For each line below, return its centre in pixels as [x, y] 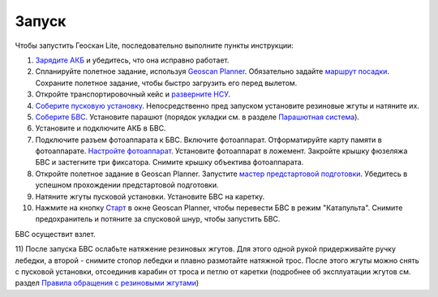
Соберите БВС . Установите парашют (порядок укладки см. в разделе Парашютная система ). [198, 117]
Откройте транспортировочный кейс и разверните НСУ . [133, 94]
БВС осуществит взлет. [56, 234]
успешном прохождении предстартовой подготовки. [127, 185]
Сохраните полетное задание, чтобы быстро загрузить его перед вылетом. [166, 83]
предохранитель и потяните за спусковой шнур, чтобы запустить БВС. [158, 219]
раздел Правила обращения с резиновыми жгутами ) [107, 283]
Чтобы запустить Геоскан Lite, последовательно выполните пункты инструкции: [154, 45]
